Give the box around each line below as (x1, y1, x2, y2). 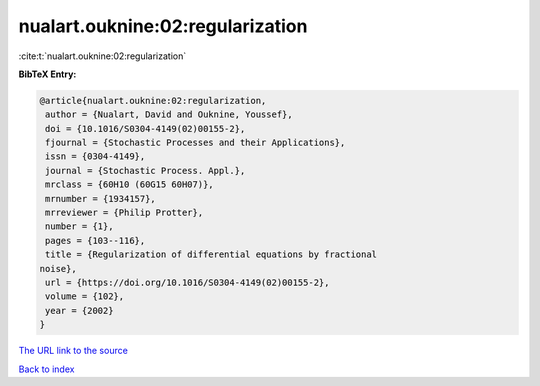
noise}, (39, 263, 77, 274)
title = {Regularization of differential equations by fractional (45, 249, 378, 260)
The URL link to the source (18, 345, 129, 357)
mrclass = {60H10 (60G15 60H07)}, (45, 179, 214, 190)
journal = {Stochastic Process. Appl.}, (45, 165, 246, 176)
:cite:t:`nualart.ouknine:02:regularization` (18, 50, 187, 62)
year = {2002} (45, 305, 114, 316)
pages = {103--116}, (45, 235, 146, 246)
